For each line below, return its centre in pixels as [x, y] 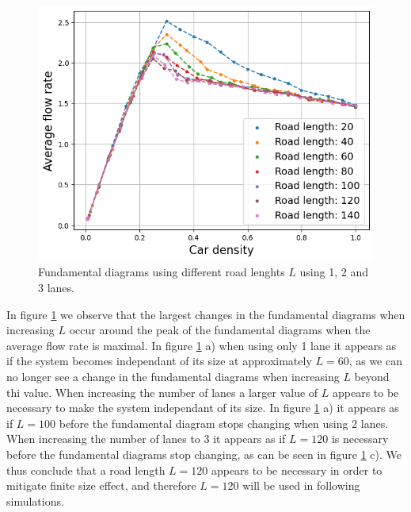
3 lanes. [56, 288]
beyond [372, 377]
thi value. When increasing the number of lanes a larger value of [162, 392]
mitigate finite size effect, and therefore [101, 485]
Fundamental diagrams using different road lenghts [162, 272]
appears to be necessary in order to [297, 470]
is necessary [360, 439]
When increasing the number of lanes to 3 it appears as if [146, 439]
